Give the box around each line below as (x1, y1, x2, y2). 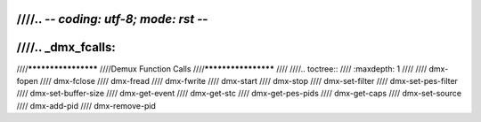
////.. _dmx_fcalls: (16, 40, 116, 55)
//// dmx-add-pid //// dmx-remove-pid (16, 100, 156, 111)
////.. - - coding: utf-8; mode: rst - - (16, 11, 208, 27)
